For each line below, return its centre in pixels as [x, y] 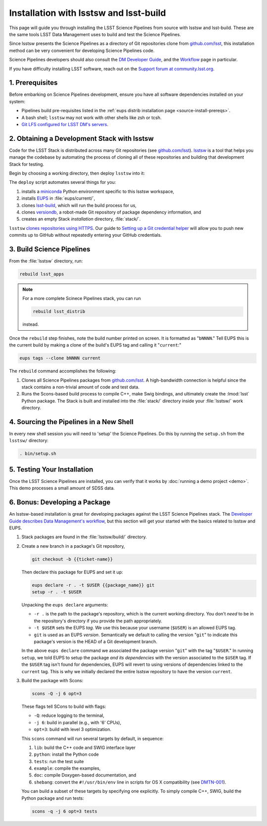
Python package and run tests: [53, 798]
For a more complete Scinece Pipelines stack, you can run [82, 299]
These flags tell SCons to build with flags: [64, 706]
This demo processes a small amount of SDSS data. [62, 488]
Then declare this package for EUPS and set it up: [72, 572]
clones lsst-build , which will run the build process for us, [79, 205]
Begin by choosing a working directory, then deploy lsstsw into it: [77, 174]
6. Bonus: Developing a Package [60, 502]
